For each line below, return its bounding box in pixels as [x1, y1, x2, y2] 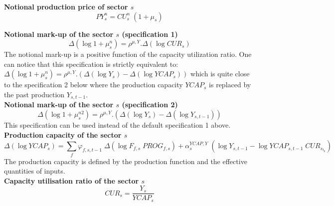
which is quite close [190, 68, 250, 79]
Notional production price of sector [4, 1, 128, 11]
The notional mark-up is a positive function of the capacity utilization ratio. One [4, 49, 252, 59]
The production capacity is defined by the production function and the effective [4, 156, 247, 166]
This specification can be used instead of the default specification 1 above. [4, 120, 231, 130]
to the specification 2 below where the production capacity [4, 79, 183, 90]
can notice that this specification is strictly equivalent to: [4, 58, 178, 69]
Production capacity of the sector [4, 129, 122, 140]
